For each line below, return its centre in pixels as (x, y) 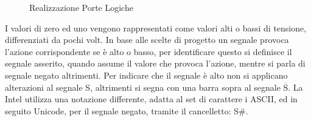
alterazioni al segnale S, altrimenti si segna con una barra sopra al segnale (143, 87)
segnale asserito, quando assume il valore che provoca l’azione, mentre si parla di (155, 63)
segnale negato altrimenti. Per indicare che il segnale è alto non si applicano (146, 75)
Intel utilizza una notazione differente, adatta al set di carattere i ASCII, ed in (151, 99)
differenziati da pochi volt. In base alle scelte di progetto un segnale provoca (147, 40)
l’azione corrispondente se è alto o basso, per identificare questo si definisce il (149, 51)
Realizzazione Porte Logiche (81, 7)
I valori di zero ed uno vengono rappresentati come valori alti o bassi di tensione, (156, 28)
